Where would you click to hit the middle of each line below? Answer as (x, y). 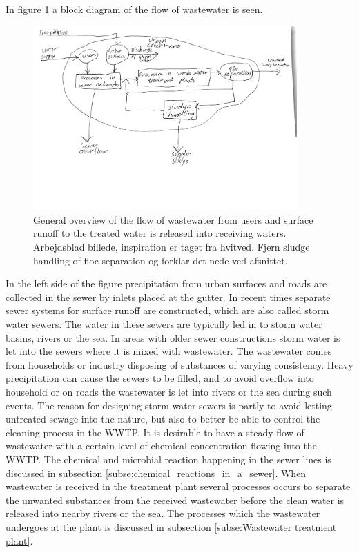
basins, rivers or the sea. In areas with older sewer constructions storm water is (173, 337)
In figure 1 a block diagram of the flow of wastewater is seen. (134, 9)
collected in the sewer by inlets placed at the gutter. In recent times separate (168, 297)
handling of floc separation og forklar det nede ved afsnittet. (161, 260)
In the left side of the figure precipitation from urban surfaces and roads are (166, 283)
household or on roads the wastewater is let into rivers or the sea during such (169, 392)
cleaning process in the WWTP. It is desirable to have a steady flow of (155, 432)
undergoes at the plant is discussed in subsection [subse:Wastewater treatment (171, 526)
